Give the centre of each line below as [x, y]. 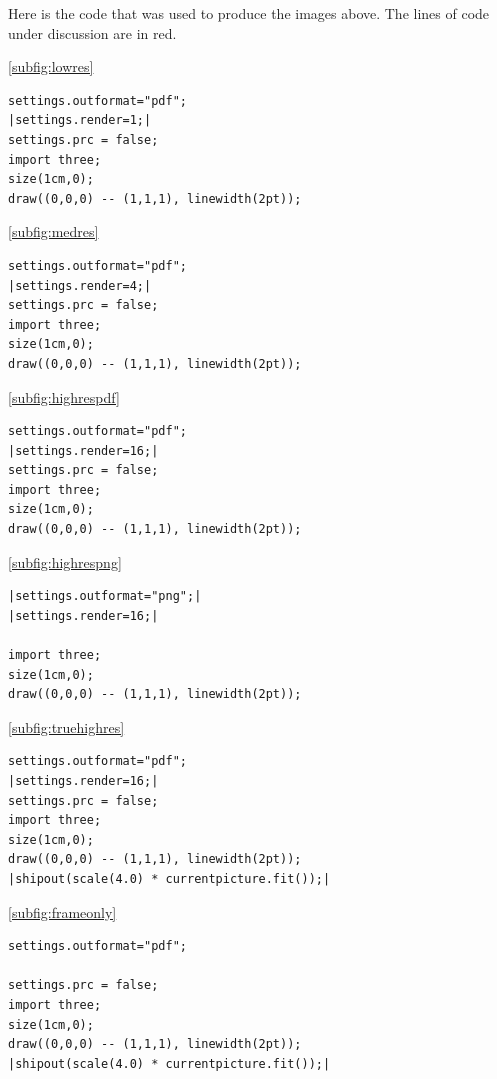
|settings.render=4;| [80, 285]
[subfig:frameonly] [62, 911]
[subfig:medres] [53, 231]
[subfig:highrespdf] [64, 396]
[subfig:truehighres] [66, 726]
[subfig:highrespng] [65, 561]
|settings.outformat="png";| [105, 596]
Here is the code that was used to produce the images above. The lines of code [249, 13]
